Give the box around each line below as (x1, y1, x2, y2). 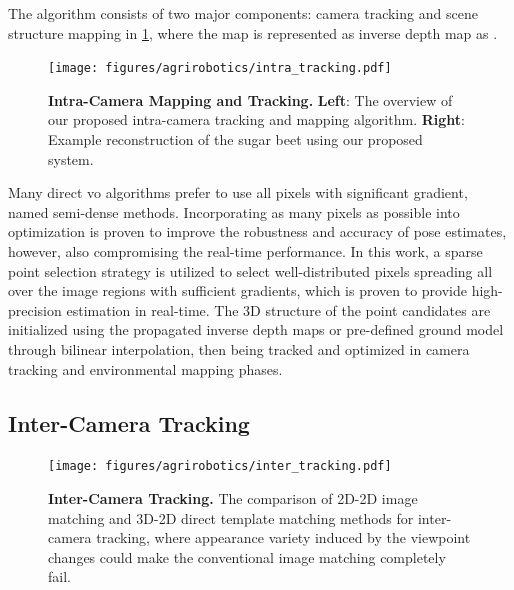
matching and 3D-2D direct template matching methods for (48, 507, 414, 528)
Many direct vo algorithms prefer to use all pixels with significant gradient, (8, 182, 468, 203)
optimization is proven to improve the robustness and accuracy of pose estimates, (8, 221, 507, 242)
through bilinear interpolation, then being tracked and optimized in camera (8, 338, 470, 359)
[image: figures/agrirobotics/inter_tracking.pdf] (48, 459, 392, 474)
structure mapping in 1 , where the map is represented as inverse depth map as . (8, 22, 498, 43)
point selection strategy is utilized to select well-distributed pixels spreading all (8, 260, 493, 281)
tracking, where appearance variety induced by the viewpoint (96, 527, 471, 548)
